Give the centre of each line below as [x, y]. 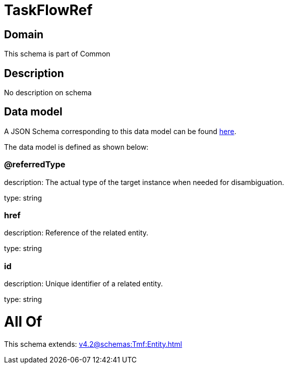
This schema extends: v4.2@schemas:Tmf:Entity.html [93, 344]
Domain [24, 34]
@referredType [35, 165]
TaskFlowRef [48, 10]
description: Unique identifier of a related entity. [83, 284]
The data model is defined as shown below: [76, 147]
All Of [23, 321]
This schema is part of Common [57, 54]
